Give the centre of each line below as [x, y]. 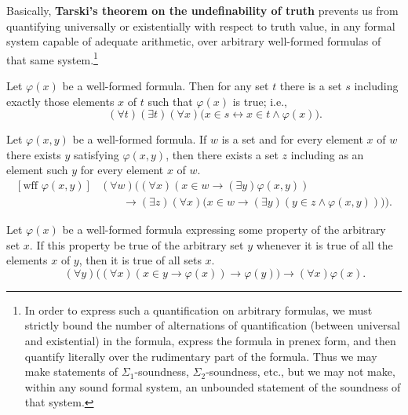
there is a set [311, 86]
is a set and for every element [292, 139]
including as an [327, 154]
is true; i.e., [260, 101]
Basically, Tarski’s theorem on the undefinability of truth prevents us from [202, 10]
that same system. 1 [52, 58]
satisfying [96, 154]
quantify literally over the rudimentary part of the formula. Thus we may [201, 356]
